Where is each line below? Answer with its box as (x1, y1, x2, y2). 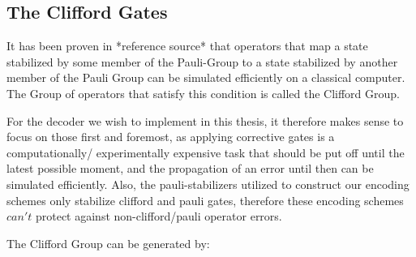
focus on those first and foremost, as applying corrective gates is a (6, 128, 335, 145)
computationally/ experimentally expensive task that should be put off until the (6, 143, 405, 161)
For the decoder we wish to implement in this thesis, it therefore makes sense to (6, 112, 404, 129)
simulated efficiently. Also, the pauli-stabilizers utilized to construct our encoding (6, 175, 410, 192)
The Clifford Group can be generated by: (6, 234, 210, 251)
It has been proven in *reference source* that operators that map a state (6, 37, 368, 54)
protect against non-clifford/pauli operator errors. (35, 208, 282, 225)
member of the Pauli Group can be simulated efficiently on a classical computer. (6, 69, 405, 86)
